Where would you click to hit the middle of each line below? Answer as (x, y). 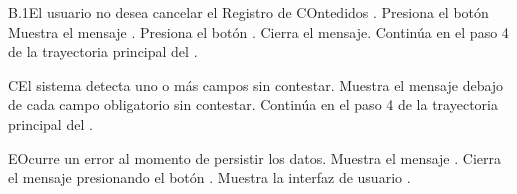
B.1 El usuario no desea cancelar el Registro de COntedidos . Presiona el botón (248, 12)
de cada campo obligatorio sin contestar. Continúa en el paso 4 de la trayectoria (253, 104)
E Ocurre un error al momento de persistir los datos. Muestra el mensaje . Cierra (254, 157)
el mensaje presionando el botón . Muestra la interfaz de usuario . (209, 177)
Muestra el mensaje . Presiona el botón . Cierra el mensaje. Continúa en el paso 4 (258, 31)
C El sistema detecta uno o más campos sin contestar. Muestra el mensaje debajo (256, 84)
